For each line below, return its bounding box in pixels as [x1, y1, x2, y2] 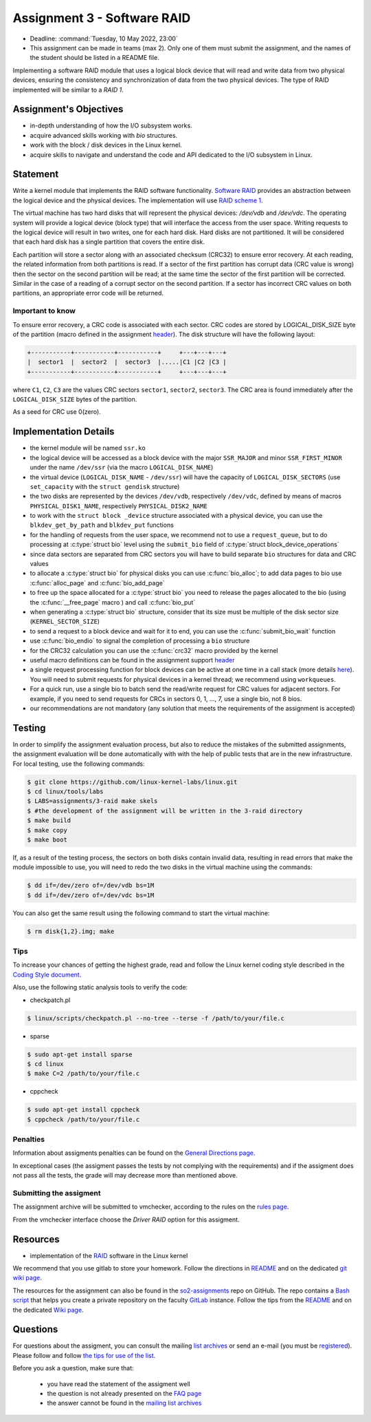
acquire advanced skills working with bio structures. [30, 131, 178, 139]
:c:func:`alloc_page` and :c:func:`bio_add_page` [30, 578, 165, 587]
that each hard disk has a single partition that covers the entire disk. [12, 238, 205, 246]
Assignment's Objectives [12, 103, 124, 115]
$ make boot [27, 835, 68, 844]
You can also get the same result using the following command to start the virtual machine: [12, 909, 270, 917]
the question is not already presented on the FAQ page [47, 1390, 202, 1398]
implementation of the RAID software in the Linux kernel [30, 1251, 188, 1259]
